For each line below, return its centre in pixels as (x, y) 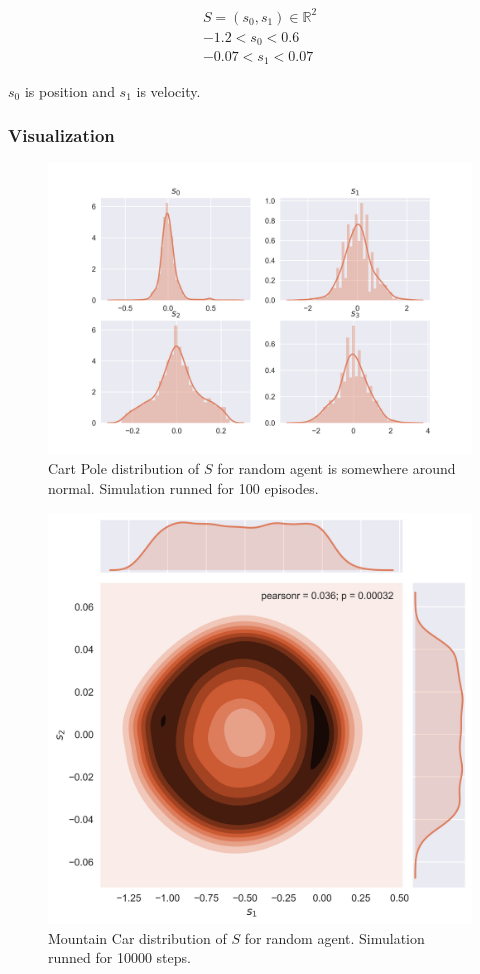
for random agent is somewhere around (336, 468)
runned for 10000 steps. (119, 957)
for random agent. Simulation (334, 937)
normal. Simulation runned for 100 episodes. (183, 488)
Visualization (61, 135)
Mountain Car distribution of (137, 937)
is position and (69, 90)
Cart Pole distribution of (124, 468)
